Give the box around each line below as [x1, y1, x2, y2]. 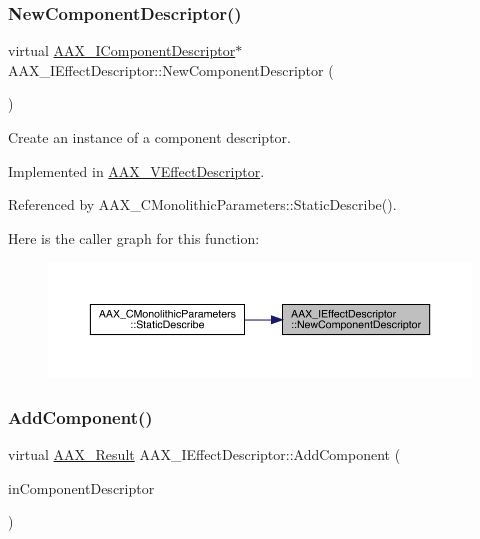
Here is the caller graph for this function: [8, 227, 260, 248]
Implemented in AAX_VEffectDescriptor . [8, 160, 265, 181]
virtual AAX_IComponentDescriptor [8, 40, 236, 61]
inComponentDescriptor [8, 477, 155, 498]
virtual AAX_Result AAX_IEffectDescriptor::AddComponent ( [8, 444, 401, 465]
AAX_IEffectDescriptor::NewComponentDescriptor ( [8, 59, 334, 80]
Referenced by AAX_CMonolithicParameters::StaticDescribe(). [8, 194, 397, 215]
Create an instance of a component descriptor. [8, 127, 291, 147]
